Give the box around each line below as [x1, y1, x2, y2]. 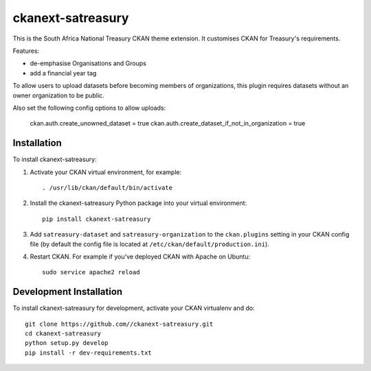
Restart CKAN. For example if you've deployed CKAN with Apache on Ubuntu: [30, 252, 251, 261]
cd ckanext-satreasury [25, 330, 102, 337]
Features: [12, 47, 40, 55]
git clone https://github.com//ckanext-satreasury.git [25, 320, 214, 328]
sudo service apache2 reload [42, 268, 140, 276]
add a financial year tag [30, 69, 97, 77]
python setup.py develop [25, 339, 109, 347]
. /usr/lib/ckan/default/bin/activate [42, 184, 173, 191]
